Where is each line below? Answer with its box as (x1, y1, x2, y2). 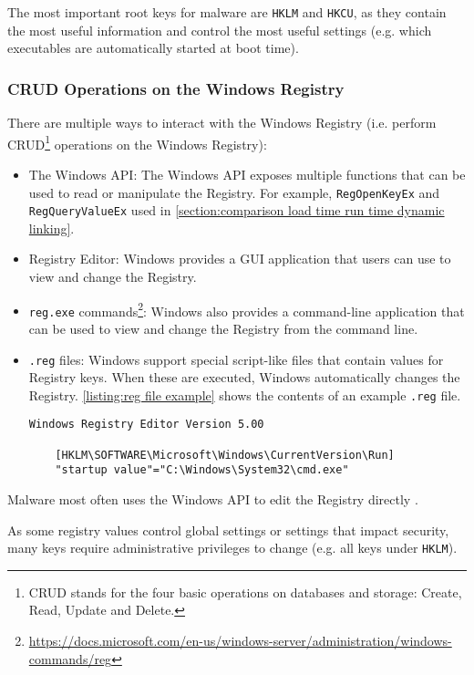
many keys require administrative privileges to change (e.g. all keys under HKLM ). (7, 538, 458, 557)
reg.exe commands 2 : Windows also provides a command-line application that (28, 298, 465, 320)
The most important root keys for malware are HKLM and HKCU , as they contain (7, 3, 447, 21)
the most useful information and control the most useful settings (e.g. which (7, 20, 432, 39)
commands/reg (28, 649, 112, 668)
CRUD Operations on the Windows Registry (7, 77, 345, 99)
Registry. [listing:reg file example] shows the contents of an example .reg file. (28, 385, 461, 404)
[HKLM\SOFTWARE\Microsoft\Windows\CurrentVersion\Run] (55, 448, 395, 462)
